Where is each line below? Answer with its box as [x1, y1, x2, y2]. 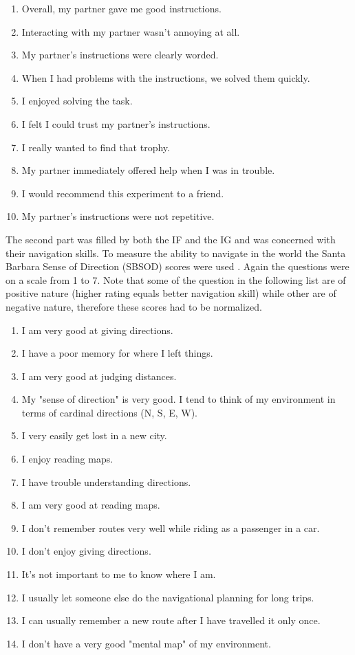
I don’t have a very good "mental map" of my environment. [21, 636, 271, 650]
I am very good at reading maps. [21, 498, 160, 512]
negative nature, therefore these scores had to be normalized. [6, 299, 262, 313]
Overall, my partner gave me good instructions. [21, 1, 222, 15]
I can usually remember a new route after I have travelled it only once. [21, 613, 321, 628]
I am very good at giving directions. [21, 322, 173, 337]
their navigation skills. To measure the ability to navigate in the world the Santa [6, 245, 346, 260]
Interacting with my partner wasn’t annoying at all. [21, 24, 240, 38]
